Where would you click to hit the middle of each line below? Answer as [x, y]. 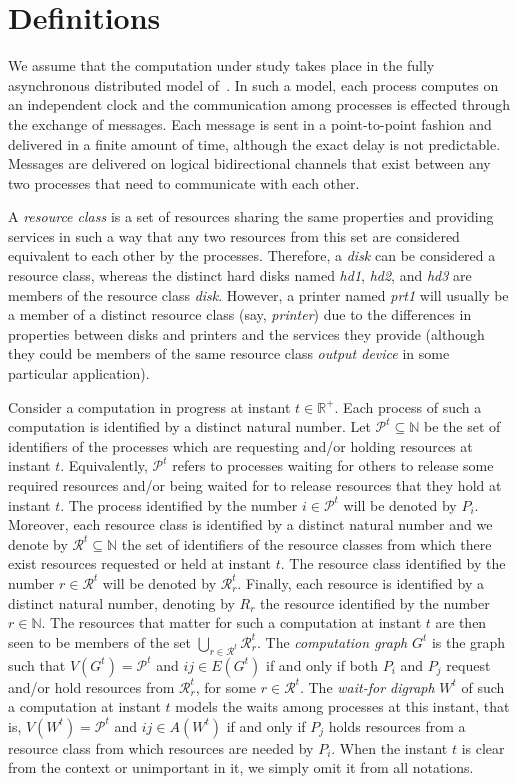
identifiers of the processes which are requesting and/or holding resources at [240, 445]
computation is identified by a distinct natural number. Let [189, 426]
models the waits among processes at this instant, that [342, 706]
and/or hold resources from [91, 686]
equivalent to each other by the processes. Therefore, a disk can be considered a [252, 255]
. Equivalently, [104, 465]
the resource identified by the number [375, 602]
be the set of [462, 426]
